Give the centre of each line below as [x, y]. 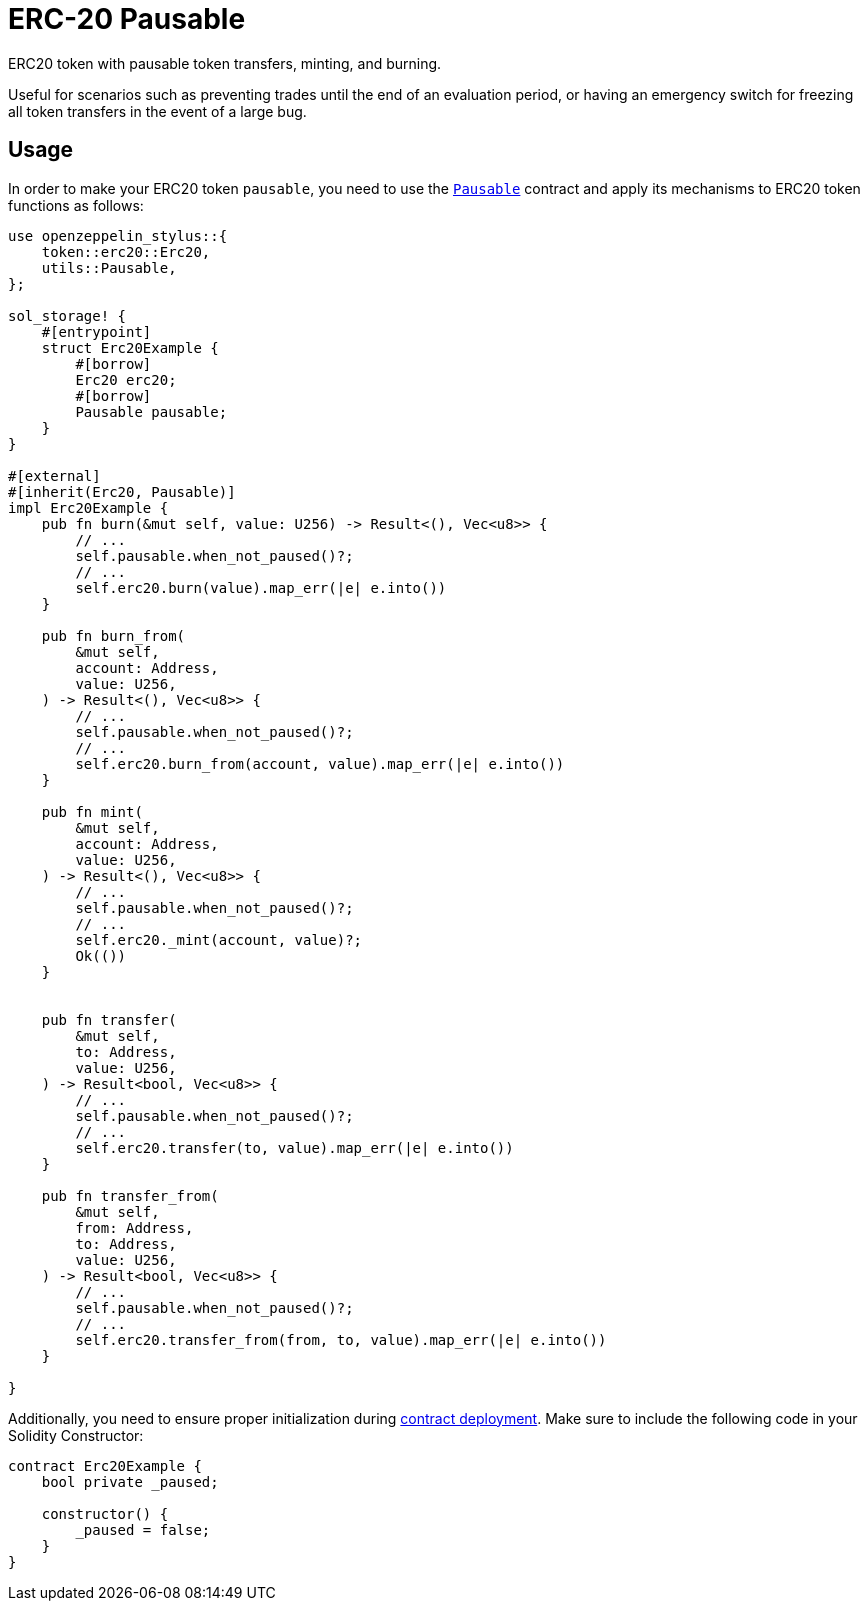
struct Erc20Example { [130, 347]
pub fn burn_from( [113, 635]
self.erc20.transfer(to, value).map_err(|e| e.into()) [294, 1147]
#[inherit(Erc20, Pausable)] [122, 491]
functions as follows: [76, 205]
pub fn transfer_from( [130, 1195]
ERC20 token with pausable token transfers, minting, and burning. [225, 63]
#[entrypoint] [96, 331]
